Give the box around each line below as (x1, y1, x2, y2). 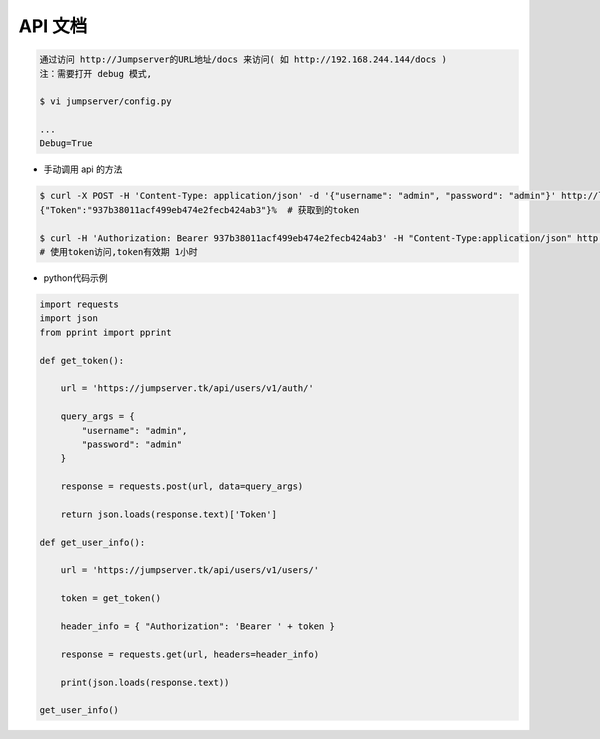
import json (39, 313, 99, 324)
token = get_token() (60, 593, 162, 604)
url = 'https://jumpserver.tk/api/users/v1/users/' (60, 565, 320, 576)
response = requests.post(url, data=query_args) (60, 481, 304, 492)
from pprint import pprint (39, 326, 172, 338)
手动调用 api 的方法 (43, 163, 123, 175)
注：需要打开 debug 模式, (39, 68, 153, 79)
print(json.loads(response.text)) (60, 676, 230, 688)
